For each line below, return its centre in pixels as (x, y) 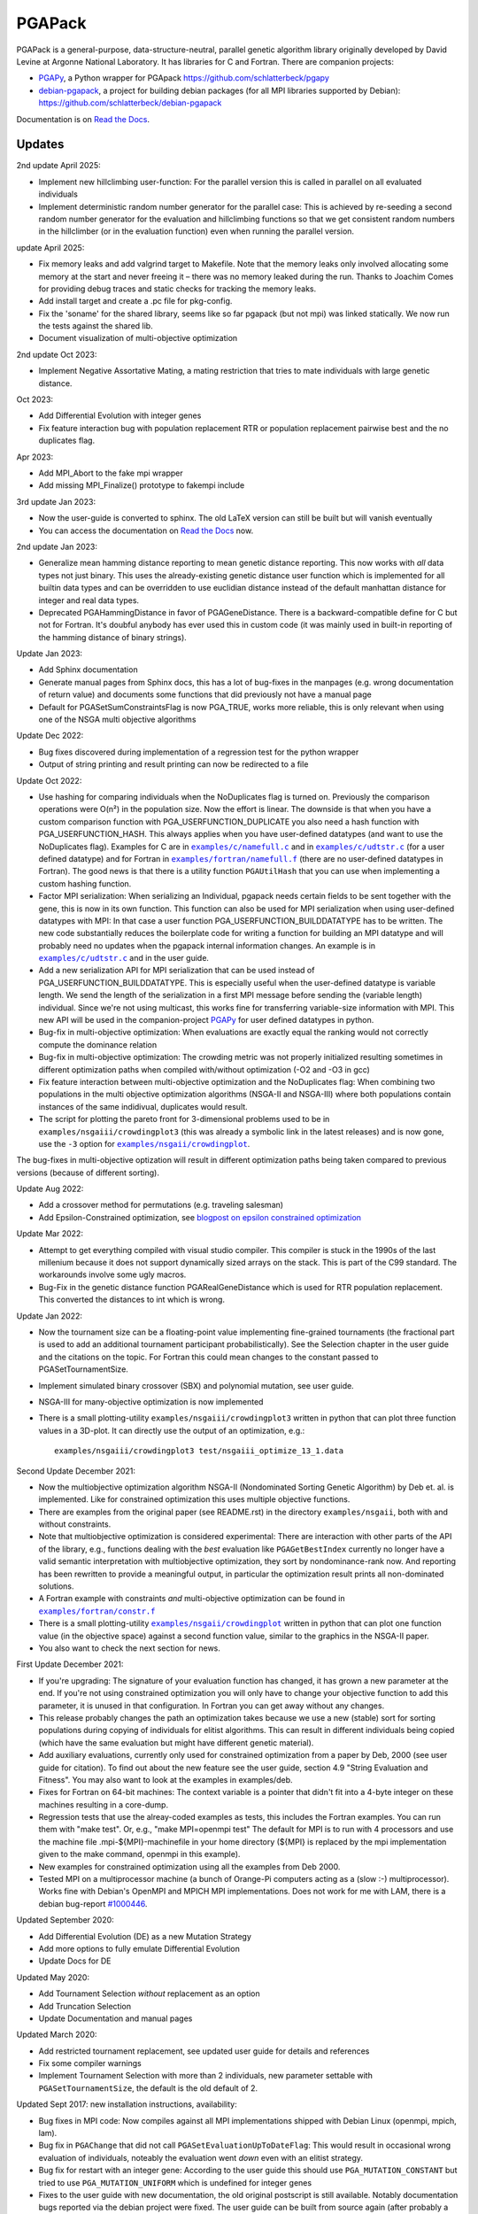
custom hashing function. (85, 883)
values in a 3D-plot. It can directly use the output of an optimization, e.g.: (172, 1430)
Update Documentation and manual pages (116, 2018)
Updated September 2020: (65, 1920)
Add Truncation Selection (85, 2006)
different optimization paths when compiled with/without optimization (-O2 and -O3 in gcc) (204, 1069)
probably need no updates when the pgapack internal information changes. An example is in (207, 945)
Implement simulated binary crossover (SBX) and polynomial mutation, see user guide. (196, 1385)
